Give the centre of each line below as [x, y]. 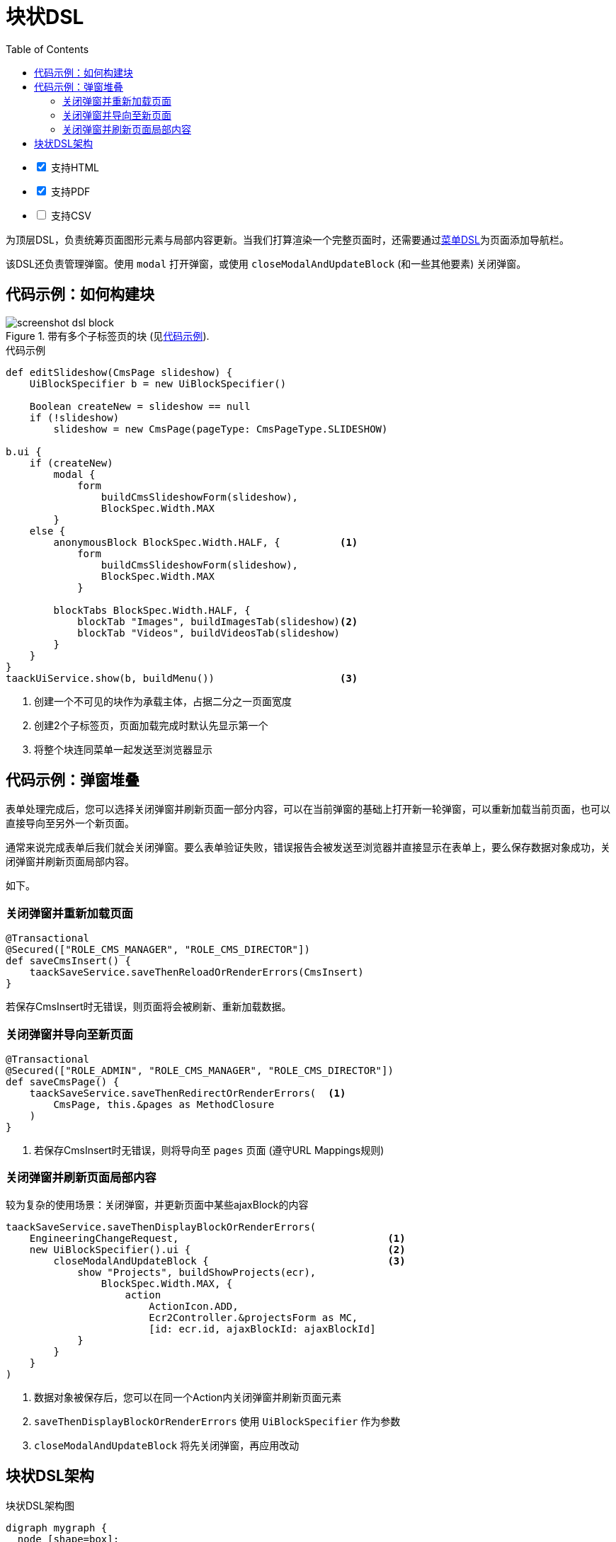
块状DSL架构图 [40, 1505]
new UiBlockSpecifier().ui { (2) [217, 1249]
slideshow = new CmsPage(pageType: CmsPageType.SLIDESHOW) [221, 429]
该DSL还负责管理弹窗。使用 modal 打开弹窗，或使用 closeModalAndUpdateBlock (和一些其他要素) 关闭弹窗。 [266, 263]
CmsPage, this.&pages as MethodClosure [164, 1104]
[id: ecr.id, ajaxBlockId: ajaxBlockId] [262, 1329]
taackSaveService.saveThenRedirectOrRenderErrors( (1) [188, 1093]
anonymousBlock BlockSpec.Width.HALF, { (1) [206, 542]
